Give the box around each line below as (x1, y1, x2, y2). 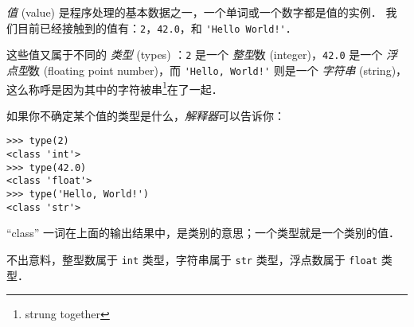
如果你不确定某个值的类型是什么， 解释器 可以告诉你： (6, 107, 285, 123)
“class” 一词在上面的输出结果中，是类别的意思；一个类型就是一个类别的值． (6, 224, 400, 241)
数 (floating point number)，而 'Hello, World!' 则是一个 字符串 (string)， (29, 61, 408, 78)
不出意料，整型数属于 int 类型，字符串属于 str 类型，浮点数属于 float (6, 251, 378, 267)
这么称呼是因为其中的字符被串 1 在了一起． (6, 78, 223, 97)
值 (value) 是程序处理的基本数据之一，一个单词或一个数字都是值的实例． (6, 4, 382, 20)
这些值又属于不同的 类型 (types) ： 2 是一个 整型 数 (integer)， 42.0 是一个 (6, 46, 383, 63)
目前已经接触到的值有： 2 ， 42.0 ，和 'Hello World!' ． (17, 19, 297, 36)
